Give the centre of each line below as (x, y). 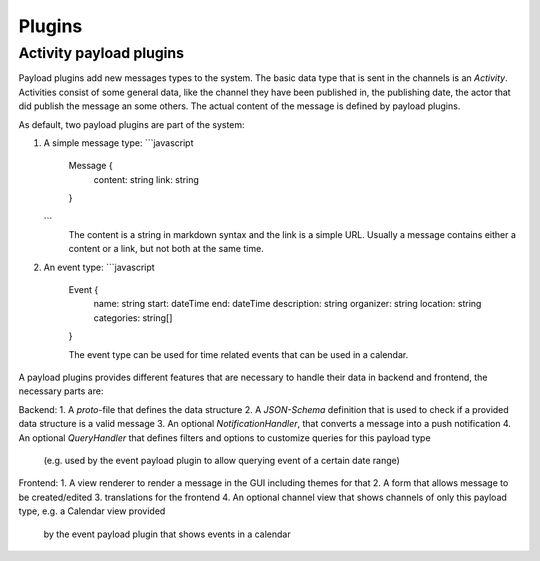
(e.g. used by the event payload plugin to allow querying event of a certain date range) (221, 460)
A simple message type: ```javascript (118, 142)
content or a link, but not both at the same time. (166, 249)
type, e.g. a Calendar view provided (92, 511)
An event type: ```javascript (99, 267)
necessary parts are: (61, 391)
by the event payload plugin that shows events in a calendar (167, 534)
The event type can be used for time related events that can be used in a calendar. (238, 354)
